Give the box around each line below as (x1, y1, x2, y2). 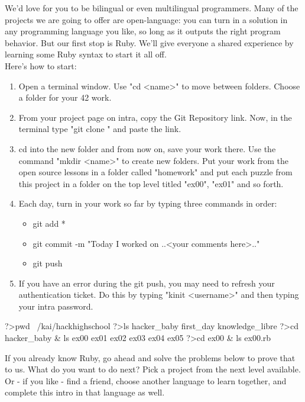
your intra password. (18, 300, 93, 312)
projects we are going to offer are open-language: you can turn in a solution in (5, 13, 288, 25)
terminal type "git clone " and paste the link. (18, 123, 181, 135)
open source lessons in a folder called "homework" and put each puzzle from (18, 166, 293, 178)
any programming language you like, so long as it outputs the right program (5, 25, 281, 37)
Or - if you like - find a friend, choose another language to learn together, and (5, 374, 287, 387)
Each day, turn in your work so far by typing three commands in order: (18, 197, 277, 210)
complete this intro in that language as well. (5, 386, 165, 398)
